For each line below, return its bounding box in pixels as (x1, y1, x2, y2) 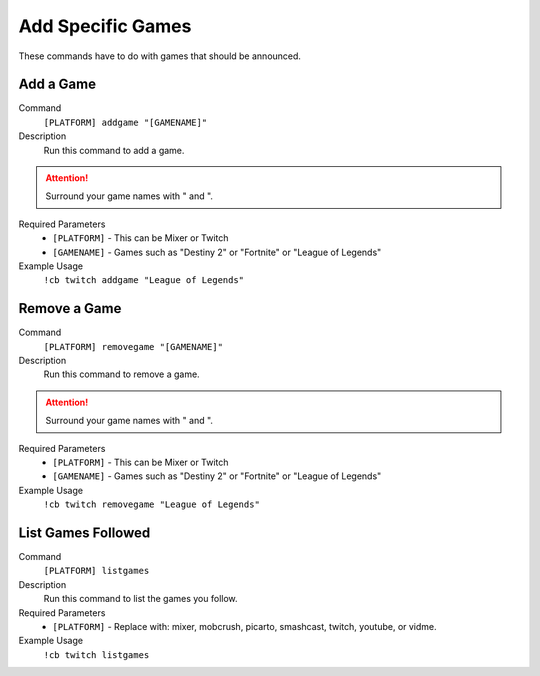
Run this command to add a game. (43, 144, 185, 156)
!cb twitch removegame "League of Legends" (43, 499, 260, 510)
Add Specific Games (18, 15, 192, 37)
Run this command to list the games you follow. (43, 593, 239, 605)
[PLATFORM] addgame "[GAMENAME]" (43, 116, 208, 128)
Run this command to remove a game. (43, 368, 200, 380)
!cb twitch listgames (43, 649, 150, 660)
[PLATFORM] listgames (43, 565, 150, 577)
